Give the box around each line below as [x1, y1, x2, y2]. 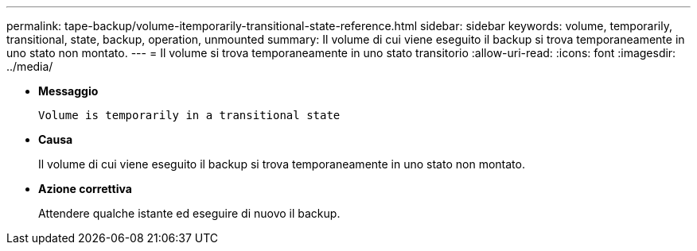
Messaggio [38, 84, 99, 98]
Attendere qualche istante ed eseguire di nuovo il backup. [38, 207, 341, 220]
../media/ [6, 60, 53, 73]
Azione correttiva [38, 182, 132, 195]
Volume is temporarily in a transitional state [38, 109, 341, 122]
